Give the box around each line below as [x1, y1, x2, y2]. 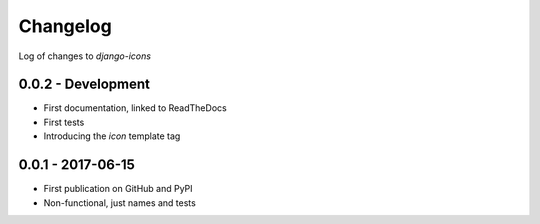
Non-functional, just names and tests [43, 196, 197, 209]
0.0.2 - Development [18, 76, 150, 93]
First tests [43, 116, 85, 128]
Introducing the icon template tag [43, 130, 181, 142]
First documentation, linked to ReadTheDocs [43, 102, 227, 114]
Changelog [18, 15, 112, 37]
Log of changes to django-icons [18, 50, 152, 62]
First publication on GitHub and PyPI [43, 183, 194, 195]
